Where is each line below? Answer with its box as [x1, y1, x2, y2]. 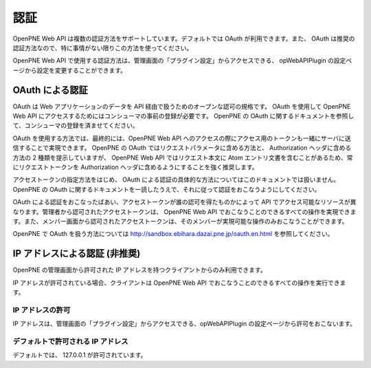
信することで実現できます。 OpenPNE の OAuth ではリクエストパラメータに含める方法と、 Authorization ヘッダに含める [12, 144, 352, 152]
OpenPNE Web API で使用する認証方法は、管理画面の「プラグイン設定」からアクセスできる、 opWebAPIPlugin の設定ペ [12, 56, 352, 65]
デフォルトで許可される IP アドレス [12, 336, 128, 346]
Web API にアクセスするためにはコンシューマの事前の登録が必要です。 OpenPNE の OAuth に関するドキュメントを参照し [12, 112, 355, 120]
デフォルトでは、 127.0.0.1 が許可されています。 [12, 351, 147, 359]
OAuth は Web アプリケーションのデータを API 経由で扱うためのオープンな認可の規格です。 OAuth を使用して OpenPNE [12, 102, 351, 110]
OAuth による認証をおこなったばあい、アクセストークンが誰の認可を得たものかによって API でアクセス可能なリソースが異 [12, 198, 357, 206]
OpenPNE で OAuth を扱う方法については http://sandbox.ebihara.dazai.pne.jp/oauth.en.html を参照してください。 [12, 230, 334, 238]
